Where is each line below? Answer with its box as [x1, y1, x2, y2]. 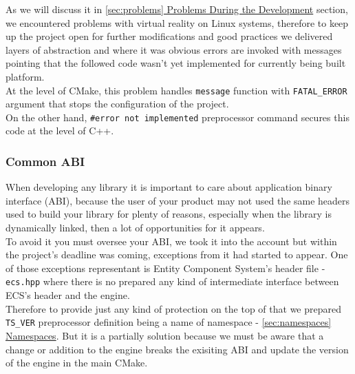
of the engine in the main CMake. [6, 355, 148, 370]
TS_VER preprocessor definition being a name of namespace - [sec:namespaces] [6, 315, 332, 329]
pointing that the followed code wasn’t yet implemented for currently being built [6, 56, 346, 70]
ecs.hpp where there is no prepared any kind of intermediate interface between [6, 274, 339, 289]
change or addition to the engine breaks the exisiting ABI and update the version [6, 342, 349, 356]
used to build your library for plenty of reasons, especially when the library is [6, 207, 332, 221]
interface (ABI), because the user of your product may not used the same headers [6, 193, 350, 207]
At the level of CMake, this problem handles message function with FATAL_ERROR [6, 83, 347, 97]
